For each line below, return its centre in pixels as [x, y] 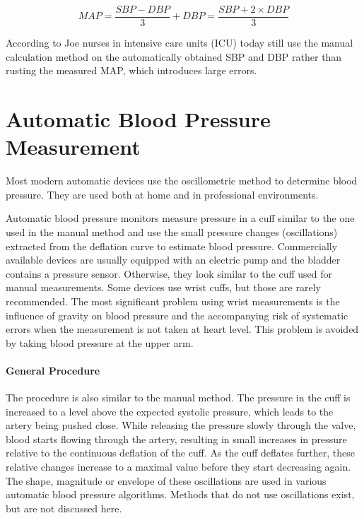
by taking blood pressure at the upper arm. [100, 342]
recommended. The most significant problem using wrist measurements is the [173, 301]
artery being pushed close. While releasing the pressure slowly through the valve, [181, 425]
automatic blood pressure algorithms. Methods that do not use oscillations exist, [180, 494]
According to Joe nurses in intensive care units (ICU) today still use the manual [180, 43]
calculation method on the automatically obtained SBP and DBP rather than [174, 56]
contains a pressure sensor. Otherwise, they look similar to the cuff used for [169, 273]
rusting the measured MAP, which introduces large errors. [131, 70]
